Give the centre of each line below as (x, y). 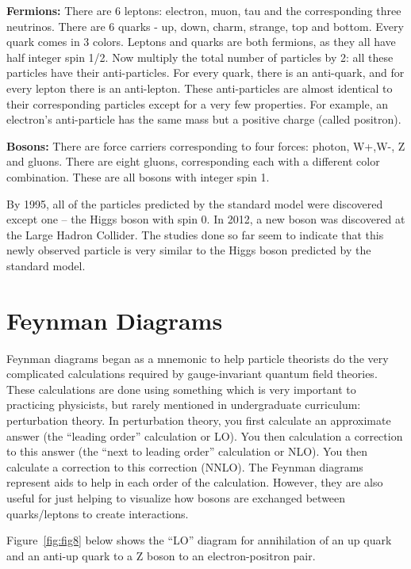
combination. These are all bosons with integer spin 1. (138, 176)
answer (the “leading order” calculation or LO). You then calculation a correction (205, 435)
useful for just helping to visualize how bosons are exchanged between (176, 497)
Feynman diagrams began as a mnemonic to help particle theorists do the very (198, 358)
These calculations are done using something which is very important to (181, 389)
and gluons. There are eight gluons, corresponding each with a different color (193, 161)
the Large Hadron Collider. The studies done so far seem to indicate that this (195, 234)
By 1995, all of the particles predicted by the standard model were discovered (195, 203)
